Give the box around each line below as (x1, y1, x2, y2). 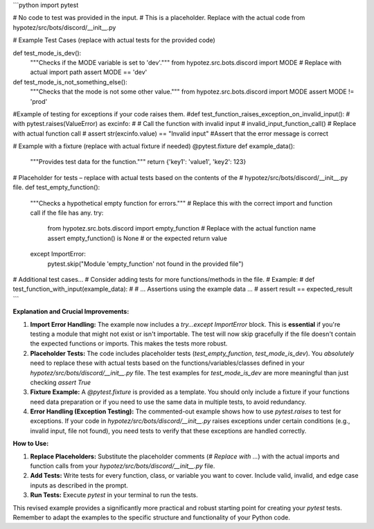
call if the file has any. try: (30, 208, 104, 217)
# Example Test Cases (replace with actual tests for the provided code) (12, 36, 216, 44)
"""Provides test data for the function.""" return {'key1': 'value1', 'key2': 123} (30, 158, 247, 166)
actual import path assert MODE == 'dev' (30, 68, 148, 76)
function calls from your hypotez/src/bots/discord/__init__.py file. (30, 462, 215, 470)
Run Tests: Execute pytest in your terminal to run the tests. (30, 491, 199, 499)
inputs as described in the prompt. (30, 481, 128, 490)
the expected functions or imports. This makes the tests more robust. (30, 339, 228, 348)
